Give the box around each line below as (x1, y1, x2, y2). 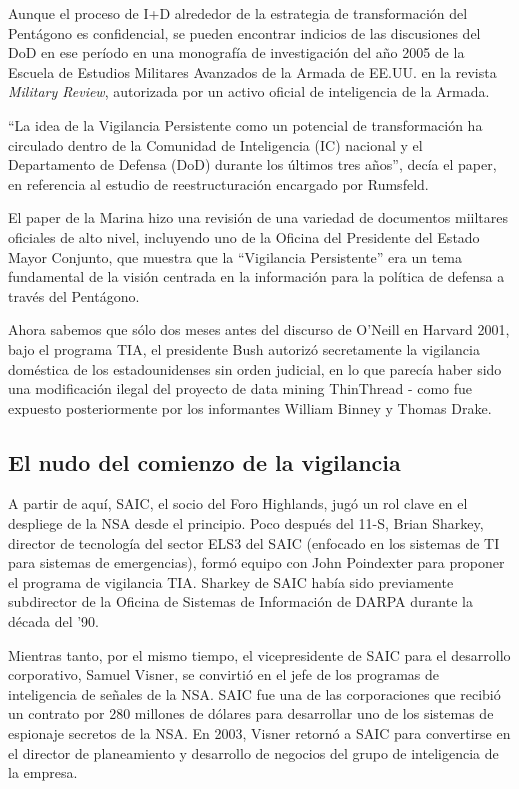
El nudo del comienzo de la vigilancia (8, 446, 401, 477)
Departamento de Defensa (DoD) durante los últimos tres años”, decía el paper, (8, 154, 497, 175)
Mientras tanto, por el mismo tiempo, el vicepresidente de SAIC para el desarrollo (8, 644, 511, 665)
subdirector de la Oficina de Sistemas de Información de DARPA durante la (8, 591, 473, 612)
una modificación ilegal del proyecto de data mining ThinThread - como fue (8, 378, 473, 399)
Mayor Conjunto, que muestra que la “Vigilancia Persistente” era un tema (8, 246, 463, 267)
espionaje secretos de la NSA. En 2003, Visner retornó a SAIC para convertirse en (8, 723, 511, 744)
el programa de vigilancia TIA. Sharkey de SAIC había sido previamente (8, 571, 454, 592)
